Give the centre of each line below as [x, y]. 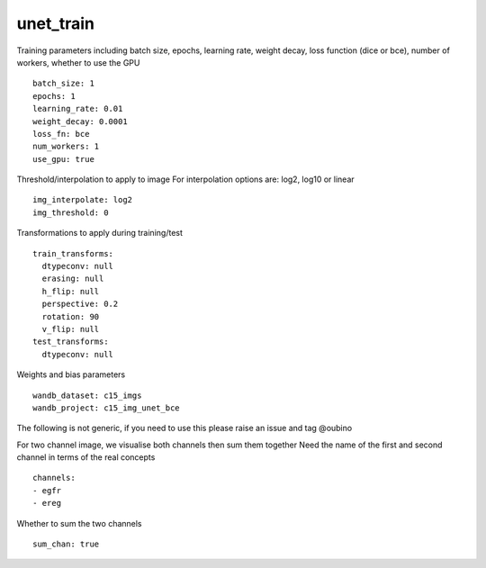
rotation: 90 [71, 316]
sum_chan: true [66, 544]
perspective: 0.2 [80, 304]
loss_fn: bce [61, 134]
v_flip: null [71, 329]
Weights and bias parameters [71, 374]
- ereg [47, 503]
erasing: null [73, 279]
